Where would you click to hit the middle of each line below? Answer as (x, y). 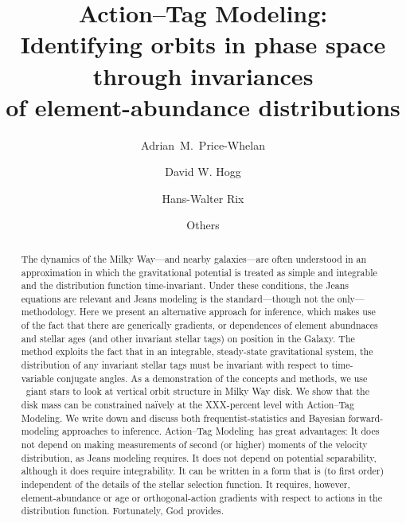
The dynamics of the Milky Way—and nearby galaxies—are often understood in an (194, 258)
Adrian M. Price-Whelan (203, 144)
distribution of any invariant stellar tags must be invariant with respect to (175, 365)
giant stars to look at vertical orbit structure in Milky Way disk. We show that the (197, 391)
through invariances (203, 75)
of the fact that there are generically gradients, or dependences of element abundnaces (199, 325)
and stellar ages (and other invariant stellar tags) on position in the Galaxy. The (188, 338)
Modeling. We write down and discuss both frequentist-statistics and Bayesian (183, 418)
